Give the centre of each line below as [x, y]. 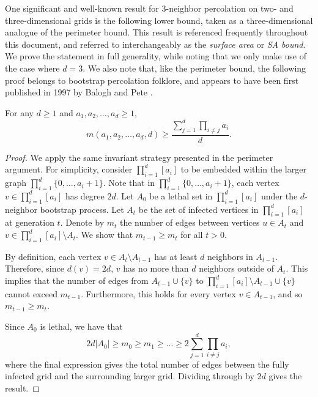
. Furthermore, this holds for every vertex [158, 293]
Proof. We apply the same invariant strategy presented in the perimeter [139, 157]
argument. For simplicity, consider [69, 169]
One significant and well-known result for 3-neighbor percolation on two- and [149, 8]
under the [279, 195]
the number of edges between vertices [190, 222]
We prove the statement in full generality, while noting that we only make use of [156, 56]
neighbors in [230, 256]
